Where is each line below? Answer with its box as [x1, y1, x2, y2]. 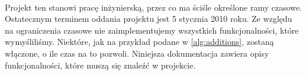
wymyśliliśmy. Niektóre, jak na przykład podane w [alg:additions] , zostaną [5, 35, 274, 48]
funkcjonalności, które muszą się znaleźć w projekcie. [5, 58, 196, 71]
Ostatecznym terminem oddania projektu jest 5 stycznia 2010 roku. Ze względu [5, 12, 292, 25]
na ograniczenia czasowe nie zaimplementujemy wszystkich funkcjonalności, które [5, 24, 299, 36]
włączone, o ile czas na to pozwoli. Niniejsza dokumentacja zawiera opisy [5, 47, 269, 59]
